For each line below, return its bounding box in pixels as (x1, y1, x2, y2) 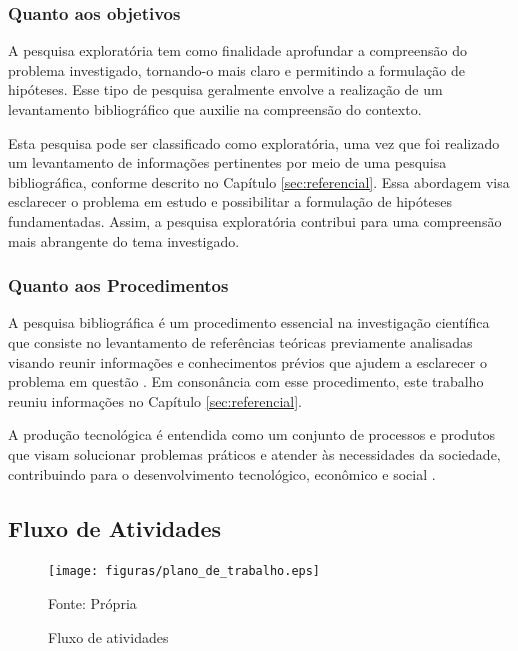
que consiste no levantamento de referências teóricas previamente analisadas (8, 331, 473, 352)
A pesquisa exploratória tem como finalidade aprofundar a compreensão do (8, 40, 467, 61)
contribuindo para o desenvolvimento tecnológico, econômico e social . (8, 463, 436, 484)
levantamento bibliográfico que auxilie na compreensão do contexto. (8, 99, 422, 119)
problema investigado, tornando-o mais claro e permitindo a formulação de (8, 59, 465, 80)
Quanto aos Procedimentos (8, 273, 229, 298)
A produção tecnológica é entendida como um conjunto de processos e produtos (8, 424, 495, 445)
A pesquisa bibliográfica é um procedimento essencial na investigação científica (8, 312, 490, 333)
